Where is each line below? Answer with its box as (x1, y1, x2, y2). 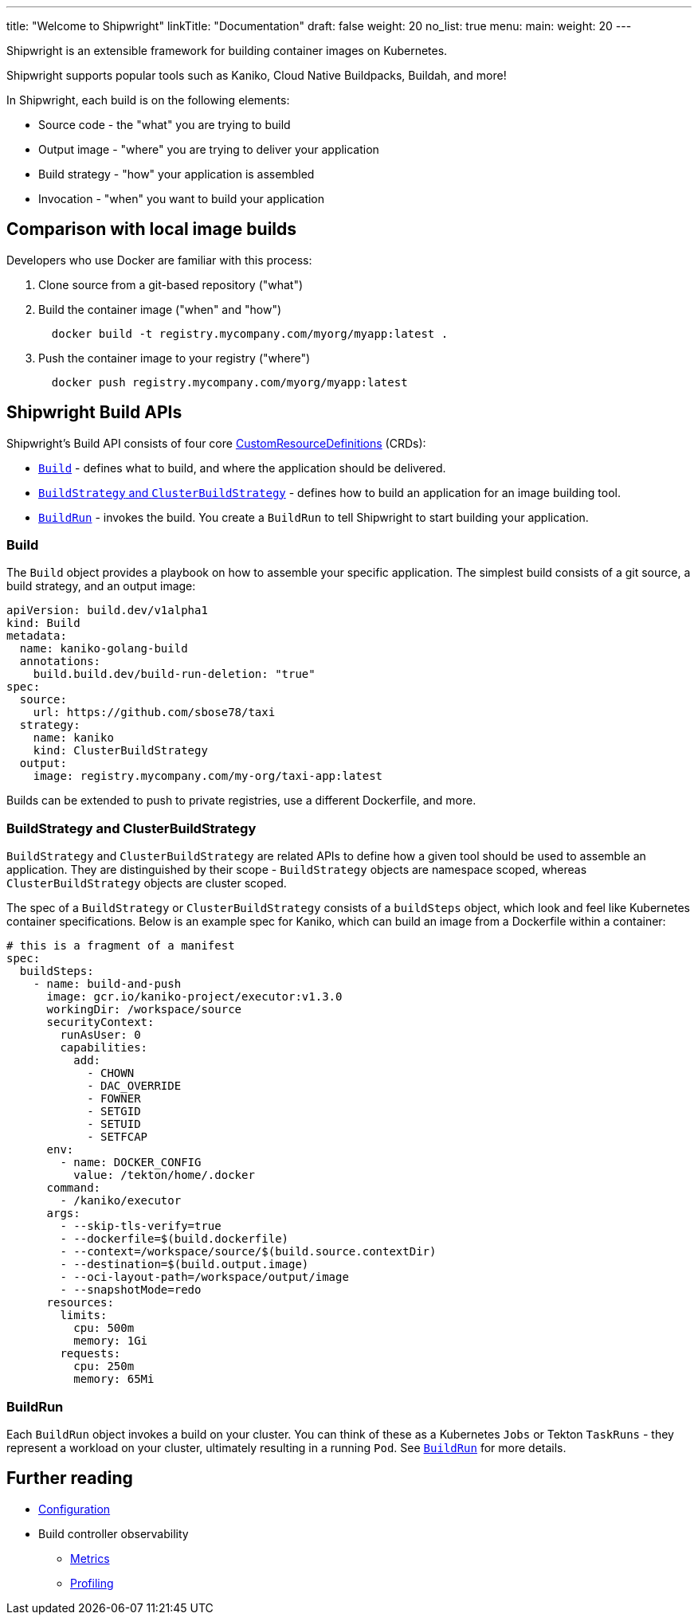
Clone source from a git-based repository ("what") (38, 277, 304, 292)
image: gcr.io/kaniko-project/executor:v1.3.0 (46, 990, 343, 1004)
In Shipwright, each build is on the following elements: (6, 93, 290, 107)
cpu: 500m (73, 1321, 135, 1335)
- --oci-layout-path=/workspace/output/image (60, 1271, 349, 1284)
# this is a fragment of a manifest (6, 939, 235, 953)
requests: (60, 1347, 121, 1361)
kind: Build (6, 617, 80, 630)
